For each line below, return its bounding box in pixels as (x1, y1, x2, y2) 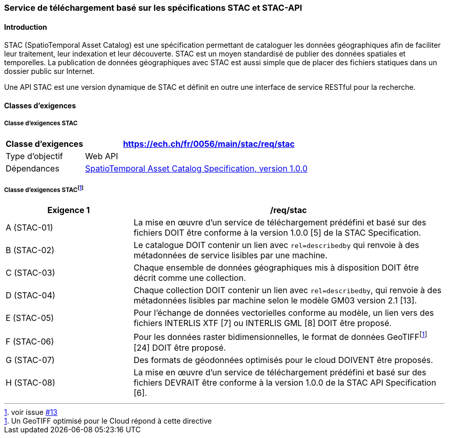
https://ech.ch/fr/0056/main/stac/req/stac (123, 138, 295, 149)
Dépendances (6, 163, 59, 174)
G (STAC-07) (6, 354, 55, 365)
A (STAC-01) (6, 222, 53, 233)
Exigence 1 (47, 205, 90, 216)
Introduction (4, 22, 47, 31)
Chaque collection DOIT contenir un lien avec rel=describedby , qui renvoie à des (133, 285, 442, 296)
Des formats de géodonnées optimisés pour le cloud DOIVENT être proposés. (133, 354, 433, 365)
